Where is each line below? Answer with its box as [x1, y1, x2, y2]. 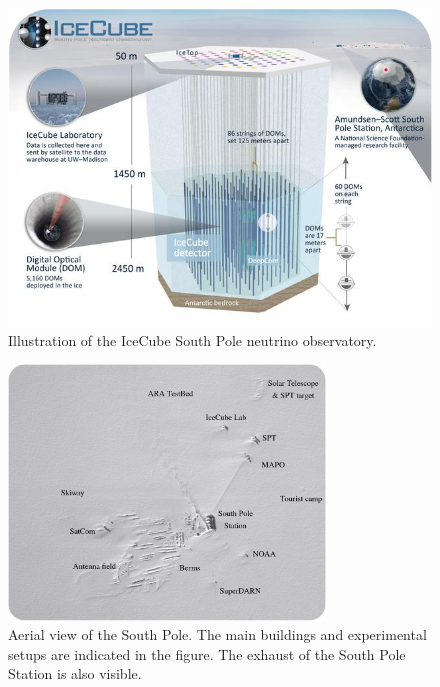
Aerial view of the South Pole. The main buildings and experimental [8, 624, 427, 645]
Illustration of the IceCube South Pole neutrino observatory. [8, 329, 377, 350]
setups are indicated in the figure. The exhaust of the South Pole [8, 643, 406, 664]
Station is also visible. [8, 663, 142, 684]
